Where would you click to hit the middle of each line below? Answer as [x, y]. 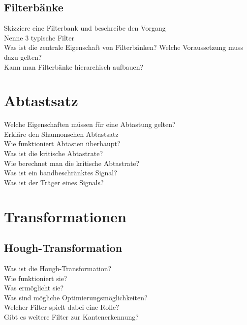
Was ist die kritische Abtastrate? [54, 153]
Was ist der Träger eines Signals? [54, 182]
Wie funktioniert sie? [36, 278]
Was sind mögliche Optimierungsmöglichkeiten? [76, 297]
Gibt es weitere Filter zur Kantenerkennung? [71, 317]
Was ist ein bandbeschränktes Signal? [61, 173]
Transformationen [65, 216]
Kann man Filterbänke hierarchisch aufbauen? [74, 66]
